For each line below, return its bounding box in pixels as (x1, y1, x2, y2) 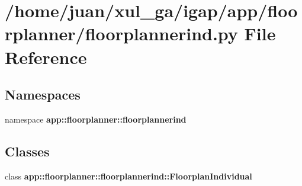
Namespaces (5, 85, 81, 104)
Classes (5, 142, 50, 160)
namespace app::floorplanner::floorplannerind (5, 113, 187, 125)
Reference (5, 44, 87, 69)
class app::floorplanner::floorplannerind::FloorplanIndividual (5, 169, 252, 182)
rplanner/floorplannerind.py (5, 21, 238, 46)
